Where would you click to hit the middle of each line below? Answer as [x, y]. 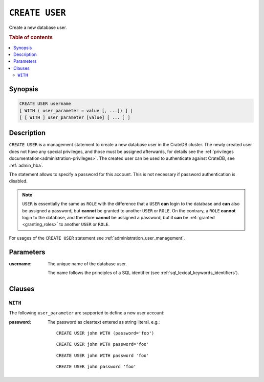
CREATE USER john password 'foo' [96, 367]
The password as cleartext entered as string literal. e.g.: [104, 322]
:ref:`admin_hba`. [26, 165]
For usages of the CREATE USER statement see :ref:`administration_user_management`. [97, 238]
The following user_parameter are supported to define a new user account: [87, 313]
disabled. [18, 181]
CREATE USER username [45, 104]
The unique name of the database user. [87, 264]
